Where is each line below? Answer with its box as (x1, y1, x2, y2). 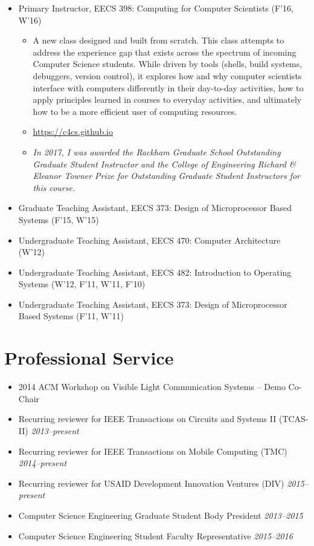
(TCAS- (278, 412, 309, 425)
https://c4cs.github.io (33, 125, 113, 138)
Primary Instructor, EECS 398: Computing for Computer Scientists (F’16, (18, 2, 293, 14)
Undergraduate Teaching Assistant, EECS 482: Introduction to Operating (18, 265, 292, 278)
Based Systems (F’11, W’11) (18, 310, 124, 322)
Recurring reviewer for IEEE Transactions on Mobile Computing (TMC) (18, 444, 287, 457)
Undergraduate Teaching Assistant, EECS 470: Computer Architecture (18, 233, 281, 246)
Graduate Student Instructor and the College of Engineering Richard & (33, 157, 296, 170)
